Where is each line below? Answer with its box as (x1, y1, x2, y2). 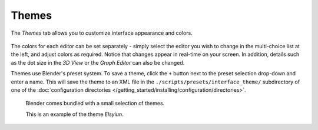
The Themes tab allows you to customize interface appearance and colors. (11, 29, 193, 36)
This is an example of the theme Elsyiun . (25, 111, 124, 118)
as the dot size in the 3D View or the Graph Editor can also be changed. (11, 59, 185, 66)
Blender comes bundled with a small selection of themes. (25, 100, 165, 107)
